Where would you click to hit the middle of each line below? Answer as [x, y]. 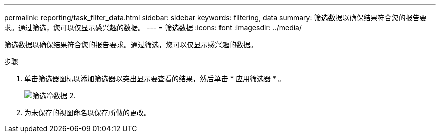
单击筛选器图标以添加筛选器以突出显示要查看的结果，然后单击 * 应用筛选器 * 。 [155, 79]
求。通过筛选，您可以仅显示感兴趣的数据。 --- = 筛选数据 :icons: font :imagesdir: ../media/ [153, 27]
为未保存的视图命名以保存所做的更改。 [87, 113]
